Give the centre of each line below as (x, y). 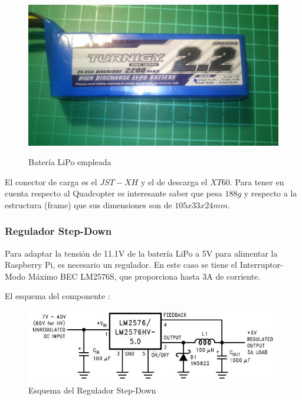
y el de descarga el (174, 181)
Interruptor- (261, 265)
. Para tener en (257, 181)
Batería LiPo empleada (70, 162)
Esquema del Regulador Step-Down (92, 390)
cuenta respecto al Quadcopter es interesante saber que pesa (114, 193)
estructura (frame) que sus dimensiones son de (88, 204)
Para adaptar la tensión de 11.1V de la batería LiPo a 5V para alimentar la (141, 253)
